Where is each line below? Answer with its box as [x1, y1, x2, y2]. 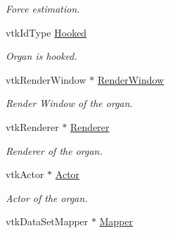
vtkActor [6, 167, 44, 182]
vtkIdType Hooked [6, 25, 87, 39]
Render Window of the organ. [6, 96, 133, 111]
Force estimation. [6, 1, 80, 15]
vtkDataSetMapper [6, 214, 89, 229]
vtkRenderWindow [6, 72, 86, 87]
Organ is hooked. [6, 49, 77, 63]
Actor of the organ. [6, 190, 88, 205]
